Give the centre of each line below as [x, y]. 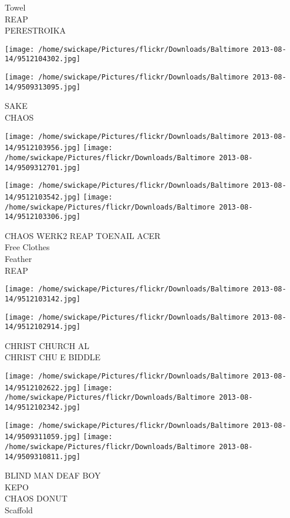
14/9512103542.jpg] [43, 197]
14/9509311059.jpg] [43, 437]
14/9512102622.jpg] [43, 388]
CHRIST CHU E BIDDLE [53, 357]
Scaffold [19, 510]
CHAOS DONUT [36, 498]
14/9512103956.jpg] [43, 148]
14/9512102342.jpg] [43, 407]
